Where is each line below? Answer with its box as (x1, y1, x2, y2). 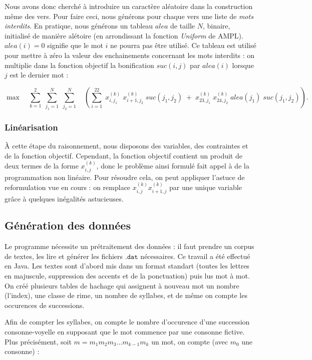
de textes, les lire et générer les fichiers (5, 250, 123, 261)
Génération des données (5, 217, 131, 233)
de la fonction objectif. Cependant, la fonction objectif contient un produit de (5, 150, 242, 160)
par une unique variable (169, 182, 242, 192)
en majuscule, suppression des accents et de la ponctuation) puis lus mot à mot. (5, 270, 250, 281)
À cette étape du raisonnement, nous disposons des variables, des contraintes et (5, 140, 248, 151)
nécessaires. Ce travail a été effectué (140, 250, 250, 261)
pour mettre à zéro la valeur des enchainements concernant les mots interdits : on (5, 49, 255, 60)
